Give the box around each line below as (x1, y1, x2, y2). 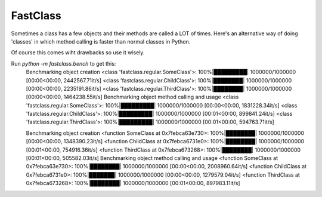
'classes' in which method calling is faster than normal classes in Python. (11, 38, 191, 45)
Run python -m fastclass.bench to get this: (11, 60, 116, 67)
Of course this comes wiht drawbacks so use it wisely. (11, 49, 145, 56)
